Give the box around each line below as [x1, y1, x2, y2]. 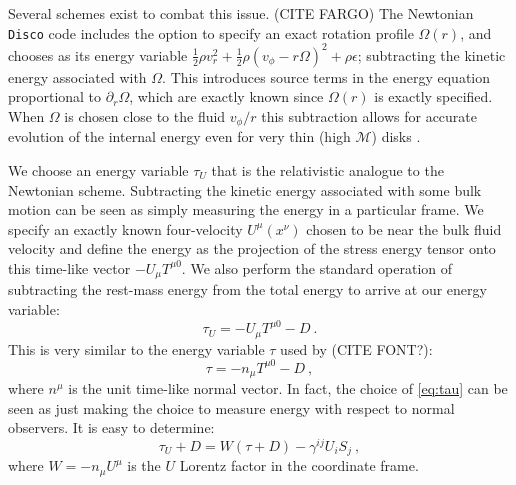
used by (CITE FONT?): [280, 338, 433, 359]
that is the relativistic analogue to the [211, 159, 444, 180]
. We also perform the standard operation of [181, 257, 453, 278]
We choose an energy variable [8, 159, 189, 180]
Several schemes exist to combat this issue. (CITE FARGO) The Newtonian [8, 3, 474, 23]
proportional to [8, 86, 102, 107]
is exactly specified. [374, 86, 493, 107]
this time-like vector [8, 257, 131, 278]
